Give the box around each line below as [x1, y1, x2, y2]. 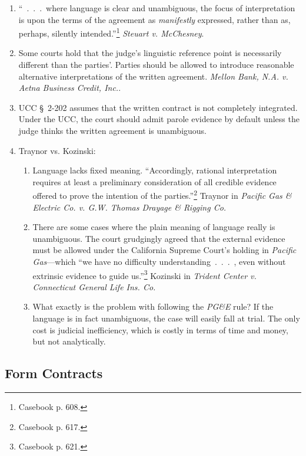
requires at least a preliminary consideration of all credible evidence [32, 175, 277, 188]
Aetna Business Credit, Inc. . [18, 81, 121, 94]
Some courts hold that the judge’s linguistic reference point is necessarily [18, 47, 282, 59]
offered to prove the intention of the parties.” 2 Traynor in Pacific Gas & [32, 188, 292, 202]
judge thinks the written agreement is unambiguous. [18, 124, 207, 136]
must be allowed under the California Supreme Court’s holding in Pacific [32, 244, 297, 256]
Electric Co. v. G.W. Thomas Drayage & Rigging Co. [32, 201, 227, 213]
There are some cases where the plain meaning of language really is [32, 221, 275, 233]
